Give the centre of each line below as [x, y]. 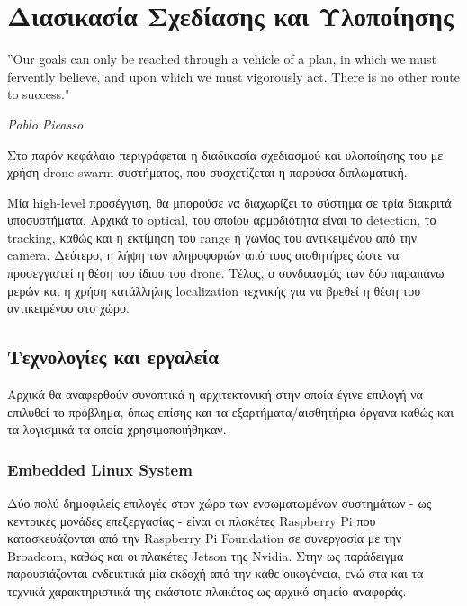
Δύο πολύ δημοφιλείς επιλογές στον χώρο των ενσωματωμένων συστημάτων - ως [220, 503]
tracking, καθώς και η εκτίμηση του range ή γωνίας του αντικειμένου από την [212, 237]
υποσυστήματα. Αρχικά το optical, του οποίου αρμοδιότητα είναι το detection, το [222, 220]
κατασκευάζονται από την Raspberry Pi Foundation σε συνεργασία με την [205, 538]
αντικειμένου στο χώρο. [68, 308]
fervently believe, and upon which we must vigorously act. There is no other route [233, 76]
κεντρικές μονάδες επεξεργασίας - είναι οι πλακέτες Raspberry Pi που [192, 520]
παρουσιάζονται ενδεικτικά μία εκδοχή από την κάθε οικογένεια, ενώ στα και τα [216, 573]
